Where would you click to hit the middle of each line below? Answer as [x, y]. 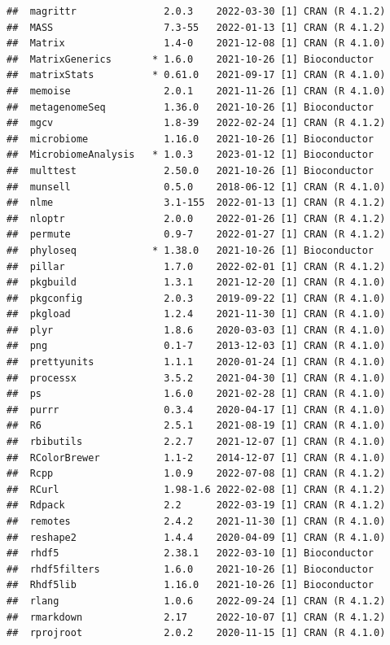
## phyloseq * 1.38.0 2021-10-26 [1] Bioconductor [191, 250]
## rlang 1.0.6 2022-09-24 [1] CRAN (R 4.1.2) [196, 601]
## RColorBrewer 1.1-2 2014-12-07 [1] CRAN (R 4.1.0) [196, 458]
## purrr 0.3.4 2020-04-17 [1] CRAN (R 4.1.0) [196, 410]
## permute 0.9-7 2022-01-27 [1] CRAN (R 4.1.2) [196, 235]
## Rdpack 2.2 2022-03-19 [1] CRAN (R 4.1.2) [196, 506]
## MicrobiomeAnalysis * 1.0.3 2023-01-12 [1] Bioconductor [191, 155]
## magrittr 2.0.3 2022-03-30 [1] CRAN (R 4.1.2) [196, 11]
